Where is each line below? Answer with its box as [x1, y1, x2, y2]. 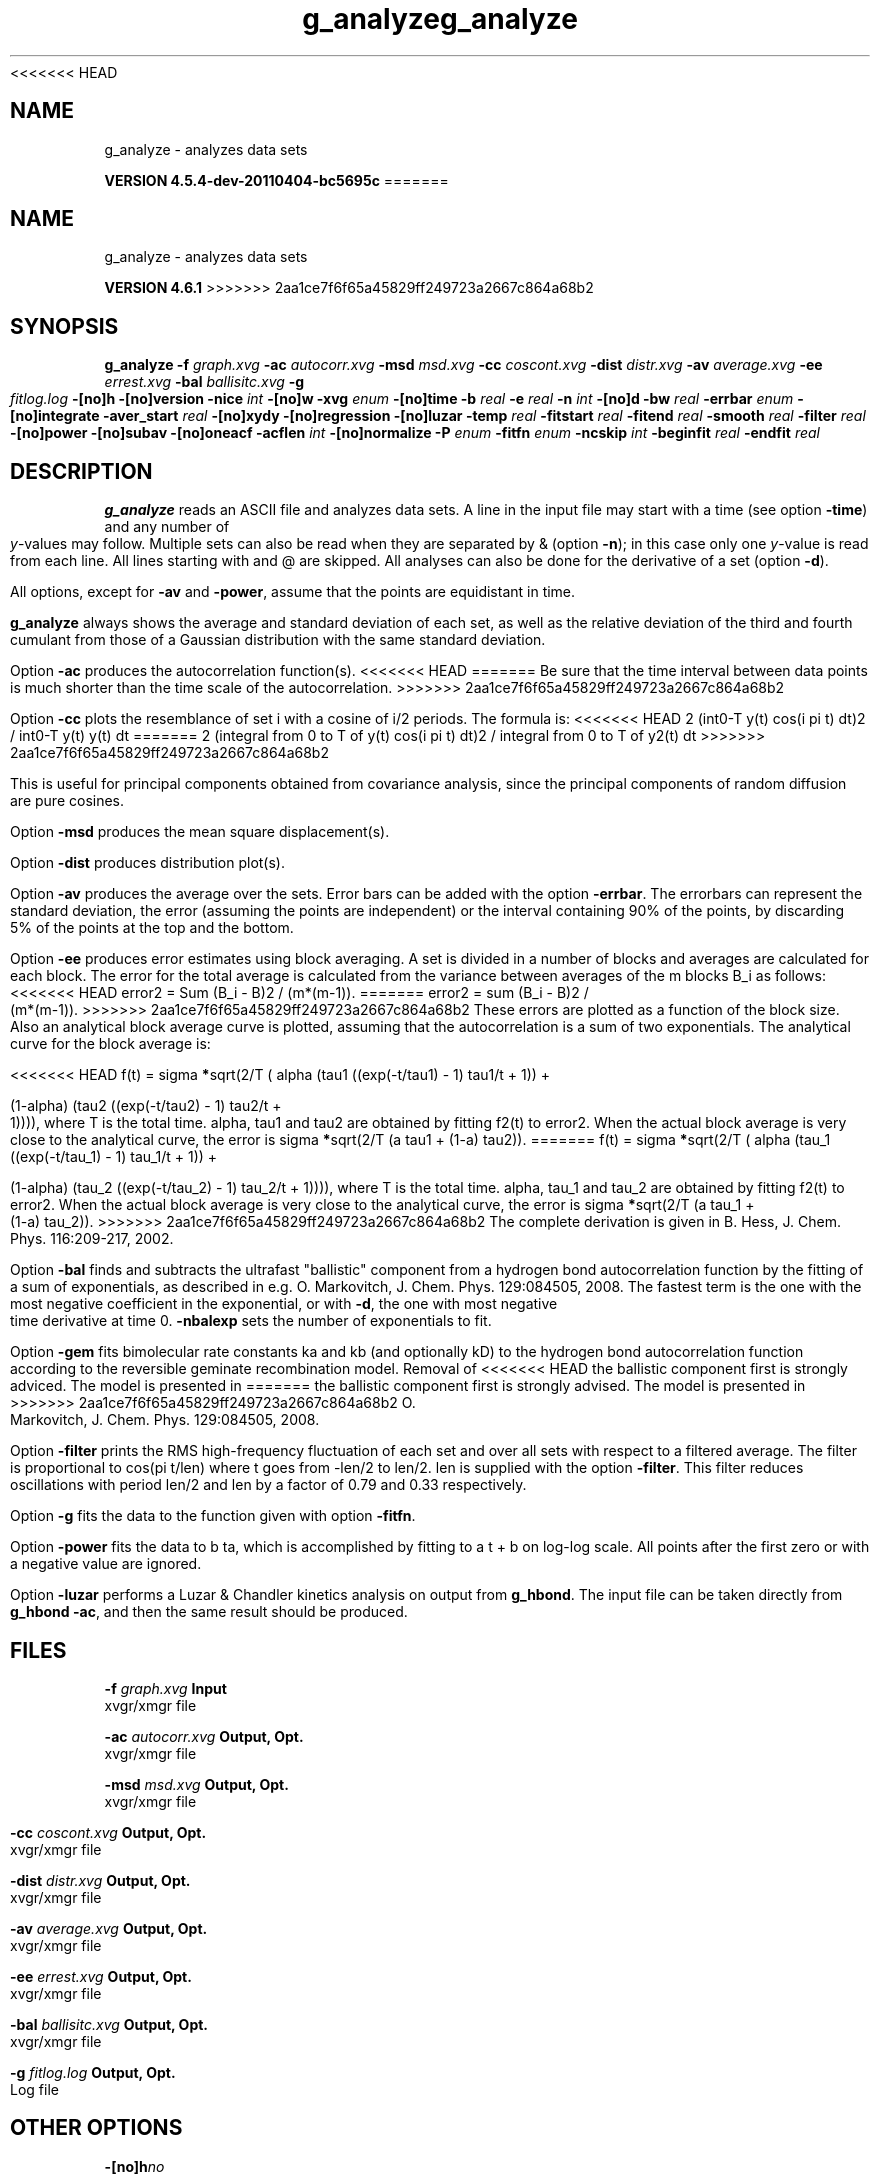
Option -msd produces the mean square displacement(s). [10, 823, 390, 841]
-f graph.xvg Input [104, 1679, 227, 1697]
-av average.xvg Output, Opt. [10, 1919, 208, 1937]
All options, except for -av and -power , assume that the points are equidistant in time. [10, 583, 576, 601]
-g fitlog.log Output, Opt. [10, 2063, 176, 2081]
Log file [10, 2080, 59, 2098]
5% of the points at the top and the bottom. [10, 919, 294, 937]
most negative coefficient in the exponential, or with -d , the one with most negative [10, 1295, 558, 1313]
